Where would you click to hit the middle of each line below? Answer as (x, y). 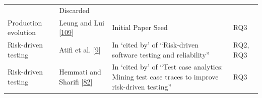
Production (25, 22)
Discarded (74, 10)
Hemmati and (80, 72)
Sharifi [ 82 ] (76, 81)
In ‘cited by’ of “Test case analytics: (168, 67)
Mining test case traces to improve (165, 77)
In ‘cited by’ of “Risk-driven (155, 45)
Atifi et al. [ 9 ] (80, 49)
